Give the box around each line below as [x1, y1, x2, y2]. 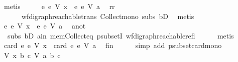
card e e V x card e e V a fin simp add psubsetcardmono [4, 40, 222, 50]
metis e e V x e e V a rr [4, 1, 115, 11]
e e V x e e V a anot [4, 20, 86, 31]
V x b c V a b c [4, 49, 61, 60]
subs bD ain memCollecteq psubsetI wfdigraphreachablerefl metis [7, 30, 234, 40]
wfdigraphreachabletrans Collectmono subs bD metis [21, 10, 194, 21]
